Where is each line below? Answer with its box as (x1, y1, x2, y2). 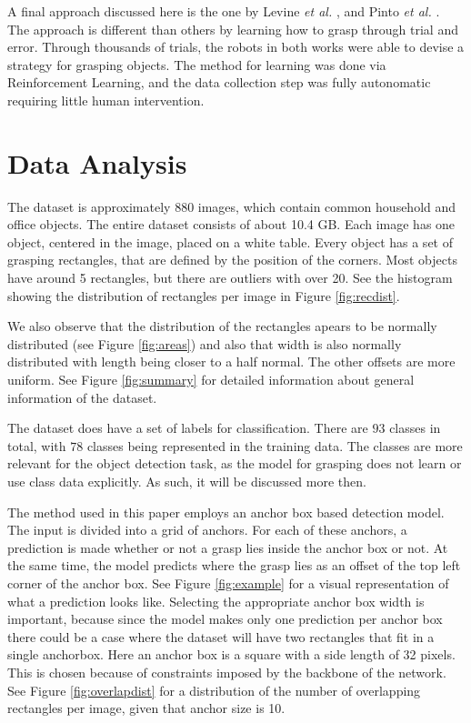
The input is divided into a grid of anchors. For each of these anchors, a (7, 520, 407, 539)
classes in (389, 418, 441, 437)
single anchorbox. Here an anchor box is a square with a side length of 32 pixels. (7, 645, 456, 664)
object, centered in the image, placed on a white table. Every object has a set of (7, 232, 453, 251)
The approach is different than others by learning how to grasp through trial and (7, 19, 458, 38)
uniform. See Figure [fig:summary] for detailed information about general (7, 370, 415, 389)
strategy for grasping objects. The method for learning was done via (7, 55, 386, 74)
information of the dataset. (7, 387, 157, 407)
